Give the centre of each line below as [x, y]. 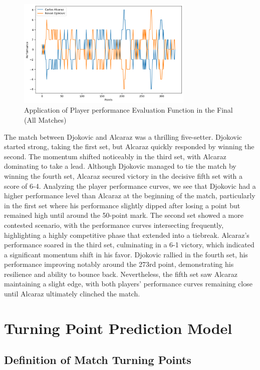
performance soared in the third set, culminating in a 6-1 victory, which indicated [129, 245]
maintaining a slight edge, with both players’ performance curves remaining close [128, 284]
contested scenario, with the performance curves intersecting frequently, [114, 225]
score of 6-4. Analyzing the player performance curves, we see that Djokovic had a [130, 186]
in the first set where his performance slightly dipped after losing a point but [122, 205]
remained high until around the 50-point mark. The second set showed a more [124, 215]
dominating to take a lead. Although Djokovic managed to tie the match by [120, 166]
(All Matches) [45, 119]
